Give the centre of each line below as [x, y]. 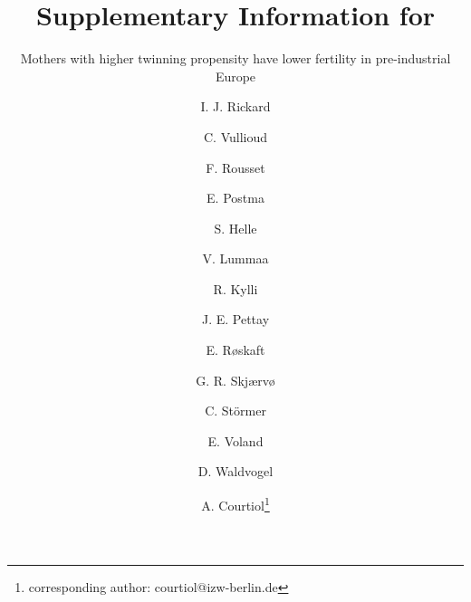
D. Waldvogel [235, 471]
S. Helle [235, 228]
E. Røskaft [235, 350]
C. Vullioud [235, 136]
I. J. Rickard [235, 106]
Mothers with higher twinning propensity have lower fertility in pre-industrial [235, 58]
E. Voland [235, 440]
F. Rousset [235, 167]
